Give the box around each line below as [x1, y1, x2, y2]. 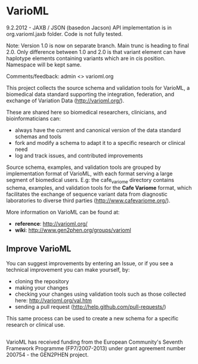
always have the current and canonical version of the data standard [14, 126, 181, 134]
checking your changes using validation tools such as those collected [14, 290, 186, 298]
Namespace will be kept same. [6, 61, 82, 68]
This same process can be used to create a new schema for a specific [6, 314, 179, 321]
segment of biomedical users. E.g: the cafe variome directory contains [6, 176, 175, 185]
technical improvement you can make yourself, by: [6, 266, 130, 273]
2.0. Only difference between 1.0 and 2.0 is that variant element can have [6, 48, 186, 55]
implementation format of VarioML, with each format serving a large [6, 169, 173, 177]
